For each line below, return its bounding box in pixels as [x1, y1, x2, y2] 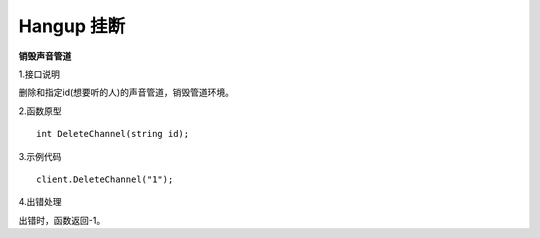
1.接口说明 [18, 68, 60, 80]
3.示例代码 [18, 150, 62, 162]
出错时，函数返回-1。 [18, 214, 106, 226]
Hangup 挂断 [18, 15, 126, 37]
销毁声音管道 [18, 50, 72, 62]
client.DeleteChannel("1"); [36, 173, 174, 185]
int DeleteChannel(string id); [36, 128, 190, 140]
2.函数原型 [18, 105, 62, 117]
